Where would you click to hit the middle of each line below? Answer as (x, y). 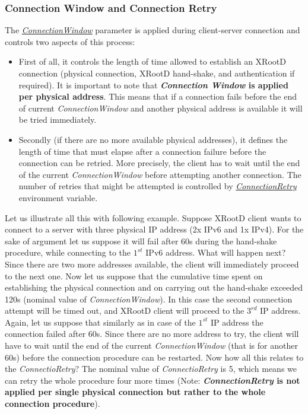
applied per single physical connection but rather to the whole (135, 392)
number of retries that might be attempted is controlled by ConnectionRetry (158, 186)
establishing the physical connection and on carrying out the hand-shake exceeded (154, 287)
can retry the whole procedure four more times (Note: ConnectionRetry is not (153, 380)
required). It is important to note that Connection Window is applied (153, 85)
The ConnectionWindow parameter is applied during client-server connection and (153, 30)
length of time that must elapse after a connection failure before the (142, 151)
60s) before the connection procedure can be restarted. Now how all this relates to (154, 357)
